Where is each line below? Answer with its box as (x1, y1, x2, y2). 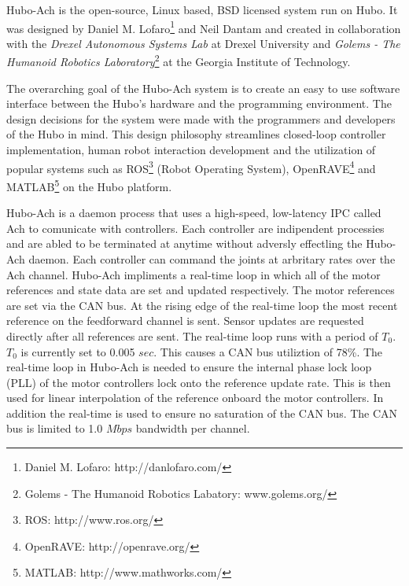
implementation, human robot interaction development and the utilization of (6, 142, 376, 158)
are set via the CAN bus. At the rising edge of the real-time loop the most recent (6, 297, 398, 313)
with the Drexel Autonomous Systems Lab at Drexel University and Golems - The (6, 35, 400, 51)
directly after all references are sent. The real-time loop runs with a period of (6, 327, 378, 344)
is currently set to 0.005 (20, 343, 135, 359)
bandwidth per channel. (135, 420, 250, 437)
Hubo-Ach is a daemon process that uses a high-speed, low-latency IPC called (6, 205, 381, 221)
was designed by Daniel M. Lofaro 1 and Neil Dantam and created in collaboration (6, 17, 401, 36)
